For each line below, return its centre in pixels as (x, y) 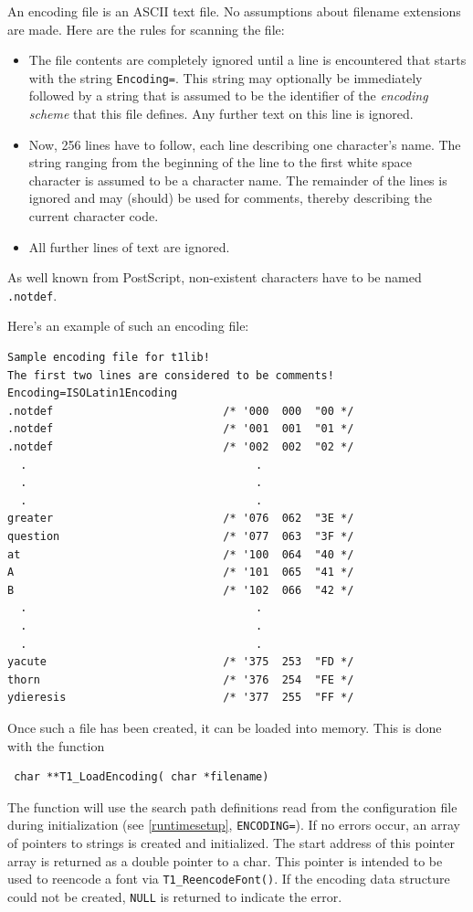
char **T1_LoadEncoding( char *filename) (142, 777)
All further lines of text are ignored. (129, 246)
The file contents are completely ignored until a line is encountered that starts (247, 60)
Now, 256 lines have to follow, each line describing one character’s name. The (245, 144)
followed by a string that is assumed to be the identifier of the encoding (228, 95)
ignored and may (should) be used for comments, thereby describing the (230, 198)
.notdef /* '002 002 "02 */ (181, 447)
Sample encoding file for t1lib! (109, 358)
